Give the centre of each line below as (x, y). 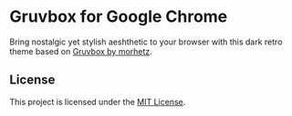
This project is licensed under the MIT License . (98, 101)
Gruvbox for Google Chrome (119, 17)
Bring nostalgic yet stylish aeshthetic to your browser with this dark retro (146, 42)
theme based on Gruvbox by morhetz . (81, 51)
